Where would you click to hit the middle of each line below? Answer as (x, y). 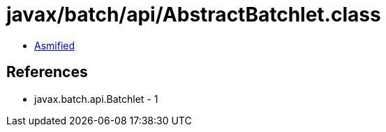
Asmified (55, 45)
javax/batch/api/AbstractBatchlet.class (194, 15)
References (47, 72)
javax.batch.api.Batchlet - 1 (96, 99)
